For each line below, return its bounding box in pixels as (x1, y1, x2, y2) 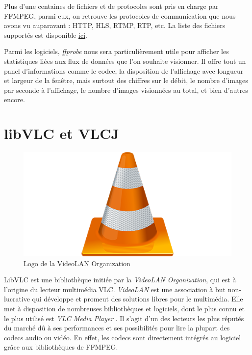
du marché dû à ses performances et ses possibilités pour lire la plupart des (4, 323, 230, 333)
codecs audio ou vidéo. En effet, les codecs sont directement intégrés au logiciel (4, 332, 241, 342)
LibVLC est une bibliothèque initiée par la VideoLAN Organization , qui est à (4, 274, 236, 285)
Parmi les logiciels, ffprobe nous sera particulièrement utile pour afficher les (4, 46, 229, 56)
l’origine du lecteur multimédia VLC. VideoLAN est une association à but (4, 284, 226, 294)
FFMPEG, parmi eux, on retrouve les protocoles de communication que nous (4, 10, 236, 21)
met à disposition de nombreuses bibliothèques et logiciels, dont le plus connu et (4, 303, 245, 314)
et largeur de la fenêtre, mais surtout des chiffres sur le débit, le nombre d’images (4, 75, 248, 85)
